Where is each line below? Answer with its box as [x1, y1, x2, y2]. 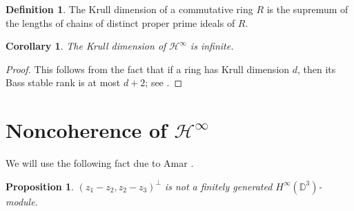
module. [6, 194, 38, 208]
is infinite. [190, 39, 234, 53]
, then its [297, 61, 336, 76]
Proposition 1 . [6, 179, 74, 193]
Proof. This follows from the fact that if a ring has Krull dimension [6, 61, 290, 76]
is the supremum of [266, 2, 348, 16]
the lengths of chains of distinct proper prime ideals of [6, 15, 235, 30]
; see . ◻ [145, 75, 183, 90]
